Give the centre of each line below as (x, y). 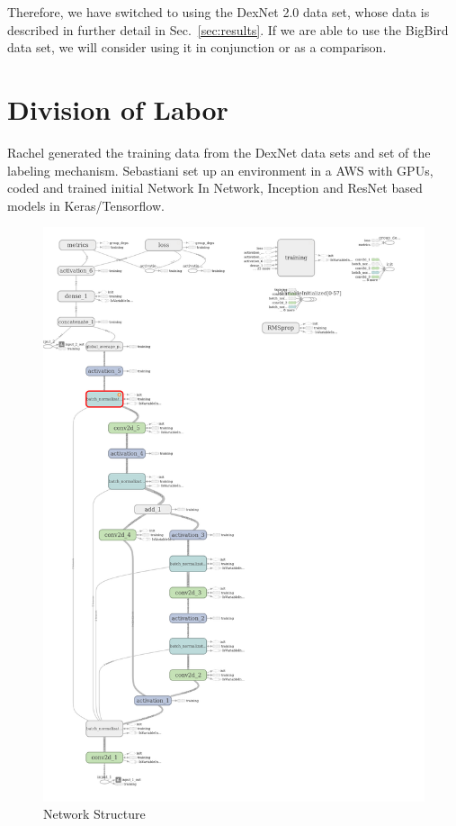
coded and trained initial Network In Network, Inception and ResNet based (215, 188)
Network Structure (94, 814)
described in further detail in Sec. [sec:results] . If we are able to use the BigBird (228, 29)
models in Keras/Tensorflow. (86, 205)
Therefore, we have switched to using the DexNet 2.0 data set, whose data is (219, 12)
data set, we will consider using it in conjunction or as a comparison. (197, 47)
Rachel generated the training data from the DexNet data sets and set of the (219, 152)
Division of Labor (118, 109)
